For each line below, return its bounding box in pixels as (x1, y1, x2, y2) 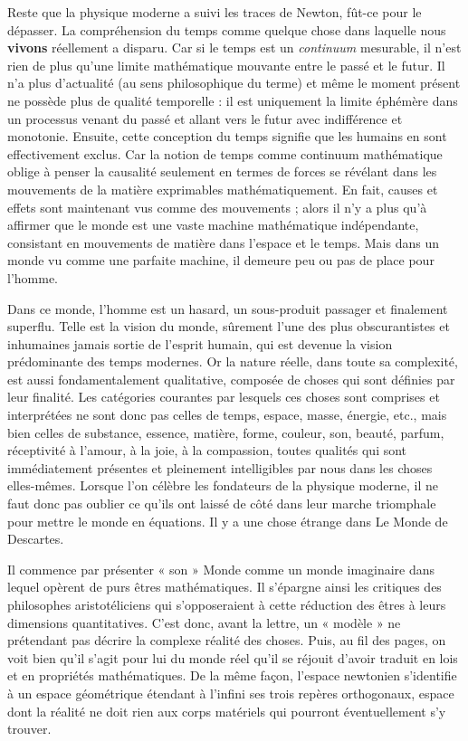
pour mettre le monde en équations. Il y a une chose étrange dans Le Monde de (7, 511, 448, 530)
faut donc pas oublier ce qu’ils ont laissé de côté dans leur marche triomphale (7, 494, 436, 513)
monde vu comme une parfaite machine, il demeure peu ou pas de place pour (7, 251, 435, 270)
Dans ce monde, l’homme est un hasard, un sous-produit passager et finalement (7, 299, 448, 318)
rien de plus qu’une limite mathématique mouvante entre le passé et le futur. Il (7, 55, 445, 74)
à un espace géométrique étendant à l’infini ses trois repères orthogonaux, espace (7, 683, 454, 702)
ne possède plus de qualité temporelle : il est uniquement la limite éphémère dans (7, 90, 458, 109)
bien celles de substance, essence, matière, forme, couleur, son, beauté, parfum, (7, 423, 444, 442)
